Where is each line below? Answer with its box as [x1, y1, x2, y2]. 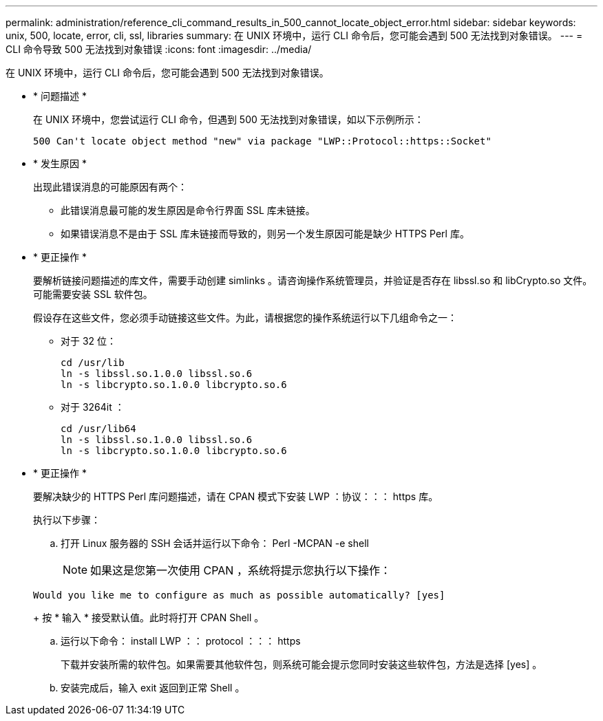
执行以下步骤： [33, 514, 100, 526]
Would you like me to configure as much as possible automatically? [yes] [33, 590, 445, 601]
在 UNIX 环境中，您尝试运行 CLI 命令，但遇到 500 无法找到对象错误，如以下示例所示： [33, 114, 424, 125]
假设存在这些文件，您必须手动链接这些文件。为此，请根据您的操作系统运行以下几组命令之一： [33, 312, 457, 323]
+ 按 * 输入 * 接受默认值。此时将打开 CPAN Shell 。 [33, 612, 264, 623]
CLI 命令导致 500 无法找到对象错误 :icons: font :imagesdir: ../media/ [6, 43, 312, 55]
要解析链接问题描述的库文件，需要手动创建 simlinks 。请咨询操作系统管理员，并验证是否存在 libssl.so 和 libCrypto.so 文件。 [33, 275, 593, 286]
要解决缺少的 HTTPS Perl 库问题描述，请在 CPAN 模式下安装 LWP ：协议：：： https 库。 [33, 491, 438, 502]
